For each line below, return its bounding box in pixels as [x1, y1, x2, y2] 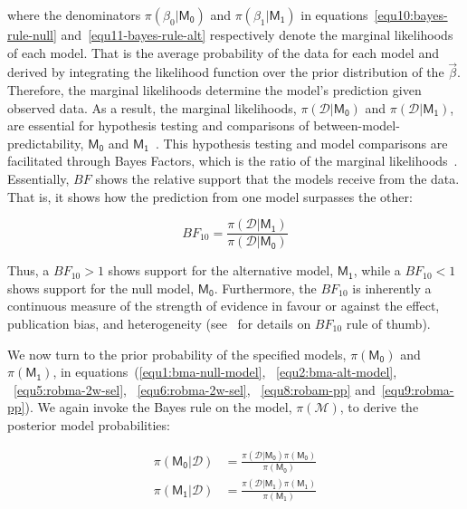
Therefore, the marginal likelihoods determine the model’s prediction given [7, 81, 422, 99]
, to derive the [339, 398, 419, 417]
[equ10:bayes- [374, 5, 448, 24]
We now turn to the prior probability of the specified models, [7, 344, 347, 363]
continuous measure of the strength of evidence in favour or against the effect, [7, 296, 440, 315]
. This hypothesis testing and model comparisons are [155, 133, 448, 152]
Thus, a [7, 261, 50, 280]
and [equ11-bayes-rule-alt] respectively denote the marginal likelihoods [61, 25, 453, 43]
